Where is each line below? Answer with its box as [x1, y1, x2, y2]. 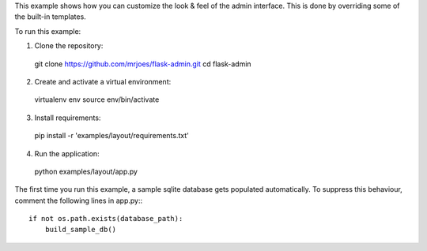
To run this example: [14, 26, 81, 36]
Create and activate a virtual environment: [34, 77, 172, 86]
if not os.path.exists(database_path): [28, 214, 183, 223]
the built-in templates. [14, 12, 86, 21]
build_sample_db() [44, 225, 117, 234]
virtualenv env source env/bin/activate [34, 95, 160, 104]
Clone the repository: [34, 41, 104, 51]
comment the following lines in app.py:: [14, 196, 142, 205]
